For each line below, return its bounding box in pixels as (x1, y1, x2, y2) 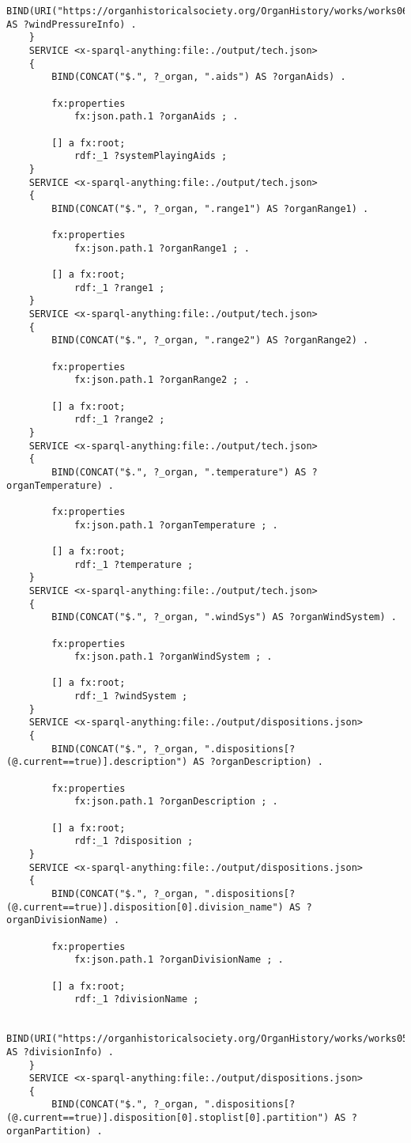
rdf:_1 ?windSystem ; (74, 691, 188, 702)
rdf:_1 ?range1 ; (74, 282, 165, 293)
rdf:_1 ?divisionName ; (74, 994, 199, 1005)
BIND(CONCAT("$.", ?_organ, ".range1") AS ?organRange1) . (51, 202, 369, 214)
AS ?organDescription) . (193, 756, 323, 768)
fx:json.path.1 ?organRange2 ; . (74, 374, 250, 386)
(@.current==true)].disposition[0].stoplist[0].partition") (6, 1112, 330, 1124)
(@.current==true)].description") (6, 756, 188, 768)
